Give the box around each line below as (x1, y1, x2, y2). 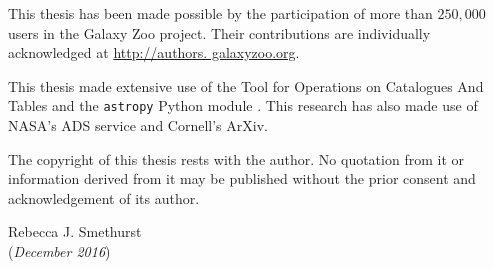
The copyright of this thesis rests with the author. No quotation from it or (8, 148, 464, 169)
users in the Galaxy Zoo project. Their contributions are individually (8, 22, 431, 43)
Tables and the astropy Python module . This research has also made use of (8, 95, 478, 116)
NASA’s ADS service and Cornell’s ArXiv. (8, 115, 268, 136)
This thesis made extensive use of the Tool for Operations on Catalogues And (8, 75, 484, 96)
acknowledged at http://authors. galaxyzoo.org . (8, 42, 300, 63)
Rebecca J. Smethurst (8, 221, 142, 242)
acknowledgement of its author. (8, 187, 200, 208)
